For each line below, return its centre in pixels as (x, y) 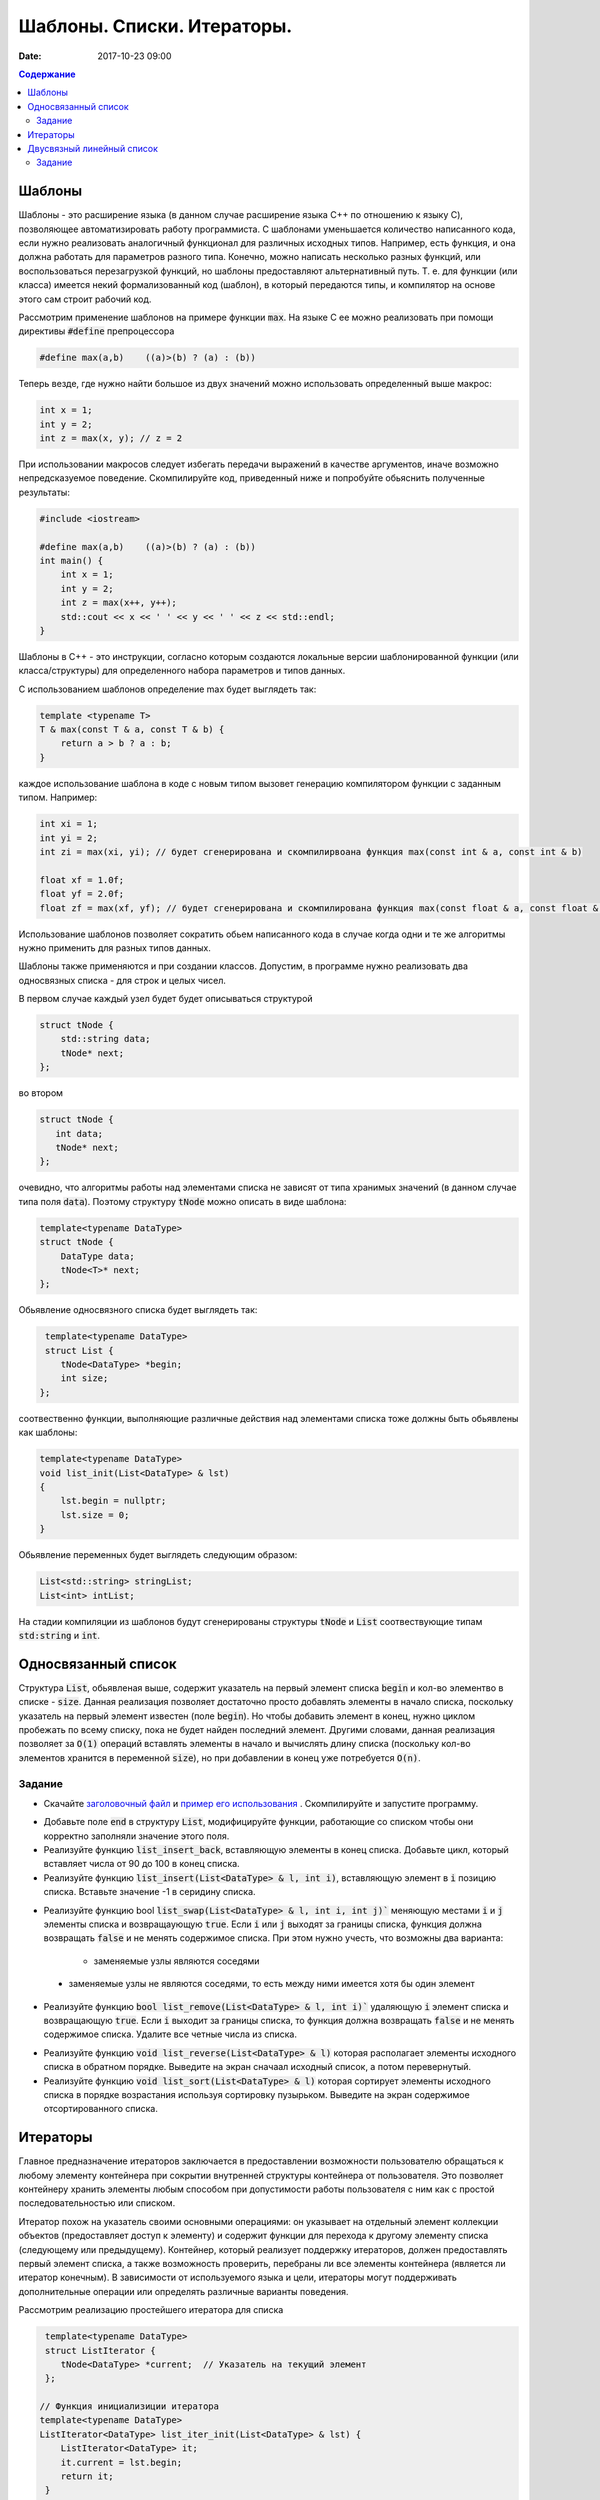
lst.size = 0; (95, 1514)
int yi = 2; (69, 838)
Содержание (47, 74)
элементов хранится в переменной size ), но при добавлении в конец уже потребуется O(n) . (219, 1757)
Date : (30, 56)
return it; (87, 2476)
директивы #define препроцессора (96, 331)
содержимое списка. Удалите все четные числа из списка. (170, 2034)
